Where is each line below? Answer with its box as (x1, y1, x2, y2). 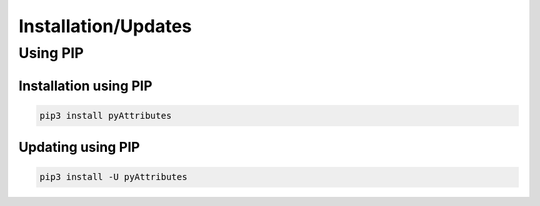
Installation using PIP (18, 77, 153, 94)
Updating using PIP (18, 139, 140, 156)
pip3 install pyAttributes (39, 110, 172, 121)
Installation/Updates (18, 15, 192, 37)
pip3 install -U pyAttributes (39, 171, 188, 183)
